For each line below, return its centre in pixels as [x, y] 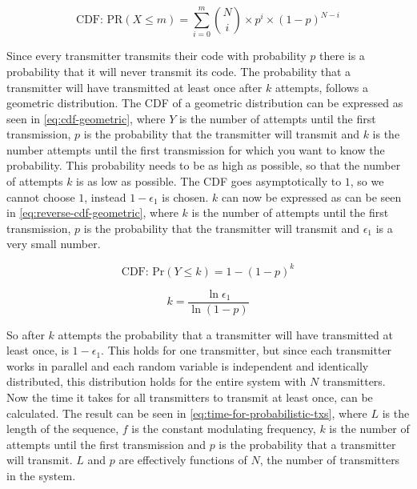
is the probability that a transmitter [307, 444]
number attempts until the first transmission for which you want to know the [196, 149]
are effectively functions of [183, 460]
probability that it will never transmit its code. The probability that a [179, 71]
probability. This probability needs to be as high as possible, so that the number [204, 165]
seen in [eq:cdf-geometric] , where [86, 118]
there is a [342, 56]
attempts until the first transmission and [106, 444]
